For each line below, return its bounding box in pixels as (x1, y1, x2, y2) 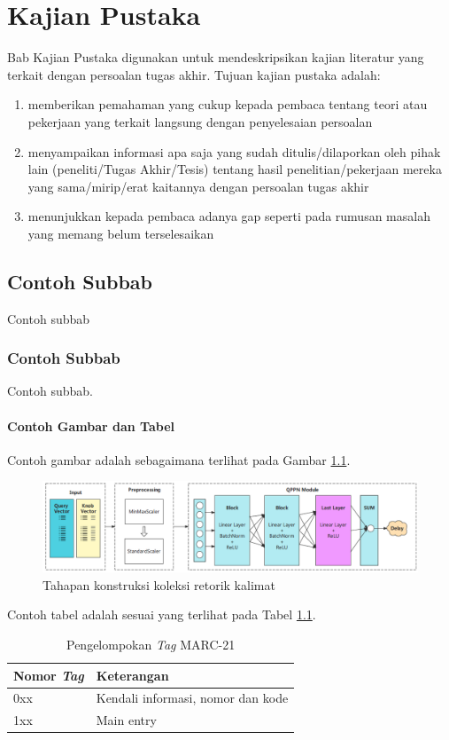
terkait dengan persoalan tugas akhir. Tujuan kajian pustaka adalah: (7, 65, 381, 83)
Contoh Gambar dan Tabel (7, 416, 175, 435)
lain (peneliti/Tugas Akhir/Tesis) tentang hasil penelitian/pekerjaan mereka (27, 160, 442, 178)
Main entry (96, 711, 157, 729)
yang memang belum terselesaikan (27, 224, 214, 242)
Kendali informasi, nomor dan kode (96, 689, 289, 707)
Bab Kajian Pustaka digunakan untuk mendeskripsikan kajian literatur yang (7, 48, 424, 67)
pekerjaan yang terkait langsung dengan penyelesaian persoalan (27, 112, 373, 130)
